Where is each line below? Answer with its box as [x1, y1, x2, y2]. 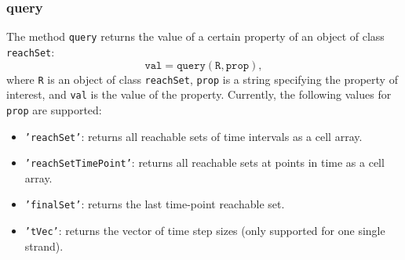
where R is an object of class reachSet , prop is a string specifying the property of [6, 70, 398, 87]
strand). [24, 237, 64, 254]
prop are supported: [6, 101, 102, 117]
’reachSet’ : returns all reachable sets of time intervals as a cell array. [24, 128, 363, 144]
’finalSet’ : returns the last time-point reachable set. [24, 196, 285, 212]
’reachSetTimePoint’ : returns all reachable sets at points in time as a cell [24, 154, 385, 171]
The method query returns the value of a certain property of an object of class [6, 28, 385, 45]
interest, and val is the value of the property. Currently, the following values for [6, 86, 392, 103]
